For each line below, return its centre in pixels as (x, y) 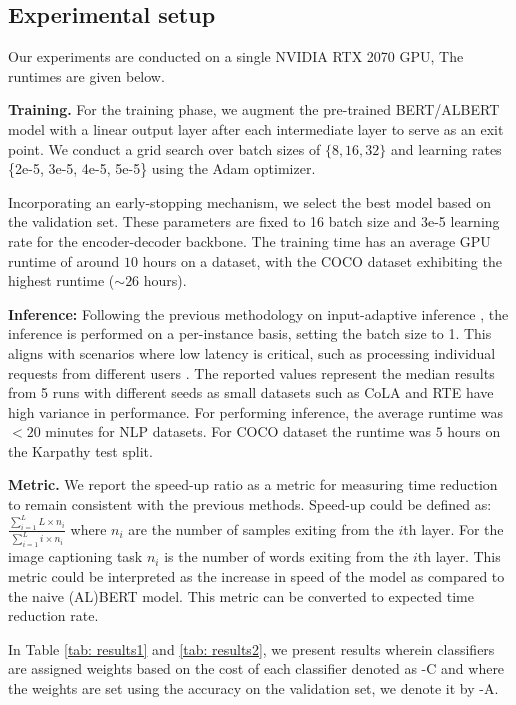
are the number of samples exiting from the (261, 528)
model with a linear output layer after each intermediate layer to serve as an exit (256, 128)
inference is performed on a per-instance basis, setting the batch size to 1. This (250, 333)
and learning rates (446, 148)
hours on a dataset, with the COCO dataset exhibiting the (322, 260)
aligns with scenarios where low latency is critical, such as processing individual (252, 352)
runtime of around (64, 260)
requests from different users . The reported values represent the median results (251, 372)
